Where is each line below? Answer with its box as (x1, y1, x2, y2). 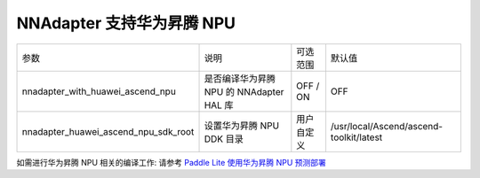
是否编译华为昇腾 (204, 72, 276, 84)
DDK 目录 (204, 133, 244, 145)
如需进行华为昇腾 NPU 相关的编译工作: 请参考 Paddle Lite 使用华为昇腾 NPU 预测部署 (16, 157, 326, 167)
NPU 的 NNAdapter (204, 85, 284, 97)
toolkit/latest (330, 131, 383, 143)
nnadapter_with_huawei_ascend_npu (21, 85, 177, 97)
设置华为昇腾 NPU (204, 120, 280, 132)
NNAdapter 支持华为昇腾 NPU (16, 13, 236, 33)
